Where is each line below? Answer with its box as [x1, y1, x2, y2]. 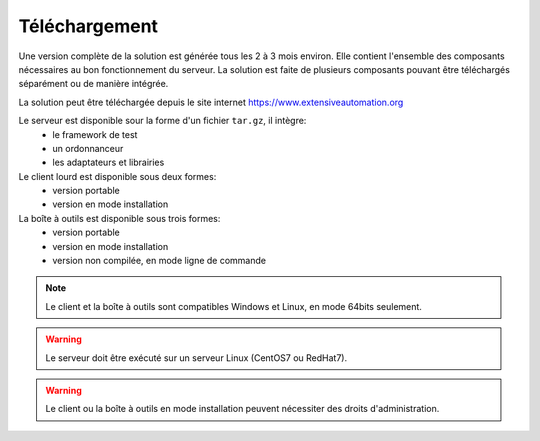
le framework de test [52, 128, 138, 140]
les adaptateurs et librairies [52, 156, 165, 169]
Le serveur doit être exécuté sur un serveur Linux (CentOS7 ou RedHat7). [45, 351, 348, 364]
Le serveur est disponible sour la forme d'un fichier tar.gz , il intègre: [18, 115, 307, 127]
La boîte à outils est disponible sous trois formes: [18, 212, 221, 224]
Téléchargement [18, 15, 159, 37]
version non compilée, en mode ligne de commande [52, 255, 267, 267]
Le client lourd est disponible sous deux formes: [18, 170, 217, 182]
